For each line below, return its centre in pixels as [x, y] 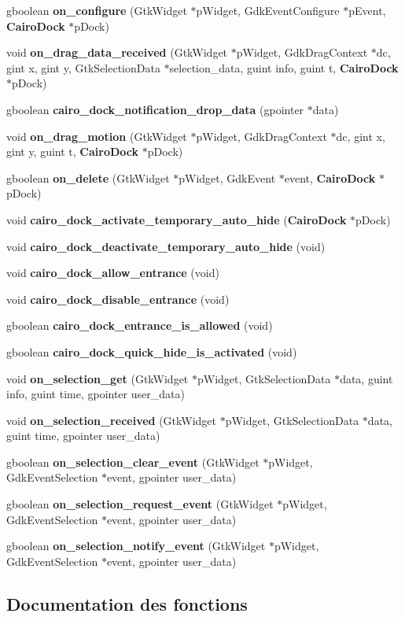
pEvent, [367, 10]
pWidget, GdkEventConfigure [268, 10]
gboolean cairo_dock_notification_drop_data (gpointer [155, 109]
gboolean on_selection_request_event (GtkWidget [140, 504]
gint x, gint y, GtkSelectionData [83, 67]
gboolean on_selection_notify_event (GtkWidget [136, 546]
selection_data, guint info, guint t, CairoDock [284, 67]
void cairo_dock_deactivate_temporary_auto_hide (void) [166, 246]
